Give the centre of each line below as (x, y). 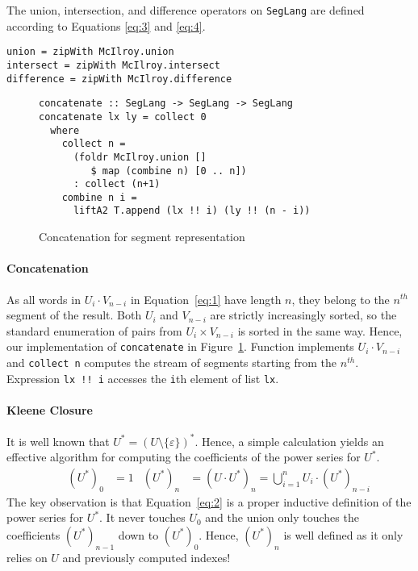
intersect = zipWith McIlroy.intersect (113, 65)
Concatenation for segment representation (142, 237)
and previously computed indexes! (146, 557)
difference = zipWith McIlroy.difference (119, 79)
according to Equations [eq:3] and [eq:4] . (106, 25)
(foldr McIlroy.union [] (140, 157)
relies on (27, 557)
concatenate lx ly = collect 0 (123, 117)
